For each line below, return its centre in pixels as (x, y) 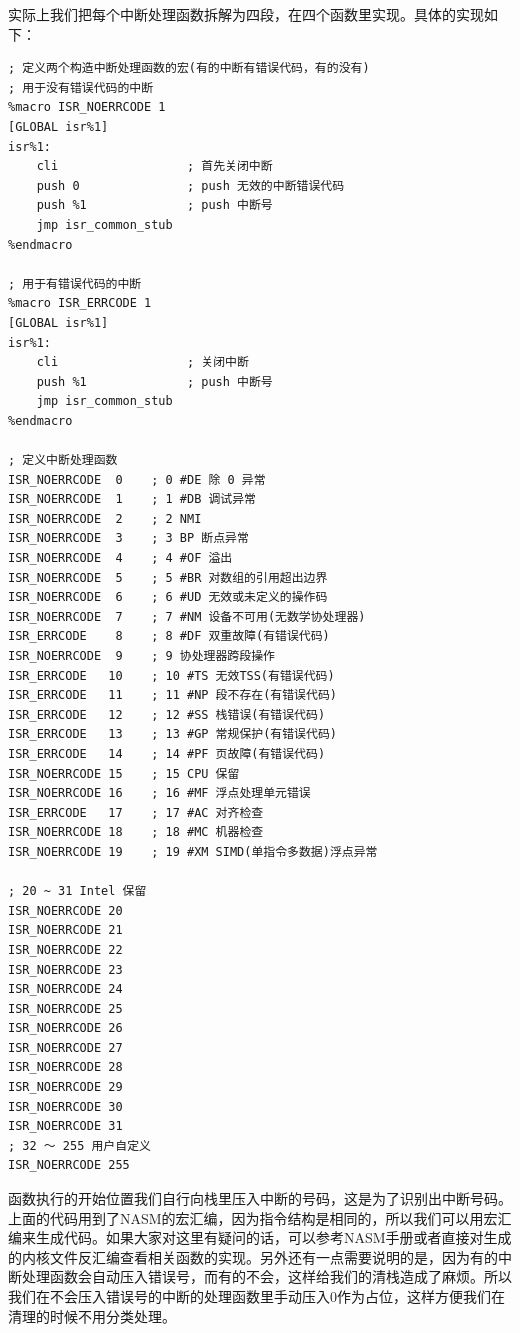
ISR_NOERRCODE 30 (65, 1106)
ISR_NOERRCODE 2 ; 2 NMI (105, 518)
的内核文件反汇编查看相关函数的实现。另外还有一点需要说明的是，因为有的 (253, 1256)
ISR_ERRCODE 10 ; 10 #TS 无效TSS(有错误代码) (171, 675)
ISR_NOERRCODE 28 (65, 1067)
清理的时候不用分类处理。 (92, 1315)
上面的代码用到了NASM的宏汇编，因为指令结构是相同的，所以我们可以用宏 (253, 1217)
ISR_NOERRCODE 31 (65, 1126)
